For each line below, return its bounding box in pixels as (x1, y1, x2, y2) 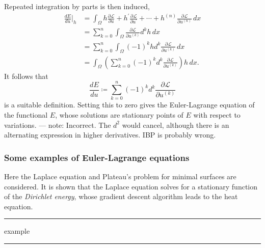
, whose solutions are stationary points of (55, 109, 183, 120)
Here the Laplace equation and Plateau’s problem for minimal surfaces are (4, 171, 236, 181)
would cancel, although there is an (122, 119, 229, 130)
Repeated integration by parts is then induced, (4, 1, 150, 11)
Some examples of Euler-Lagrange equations (4, 151, 190, 163)
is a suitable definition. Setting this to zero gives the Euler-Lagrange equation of (4, 99, 255, 110)
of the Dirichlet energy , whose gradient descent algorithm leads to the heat (4, 191, 238, 202)
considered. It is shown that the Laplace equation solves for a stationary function (4, 181, 257, 191)
